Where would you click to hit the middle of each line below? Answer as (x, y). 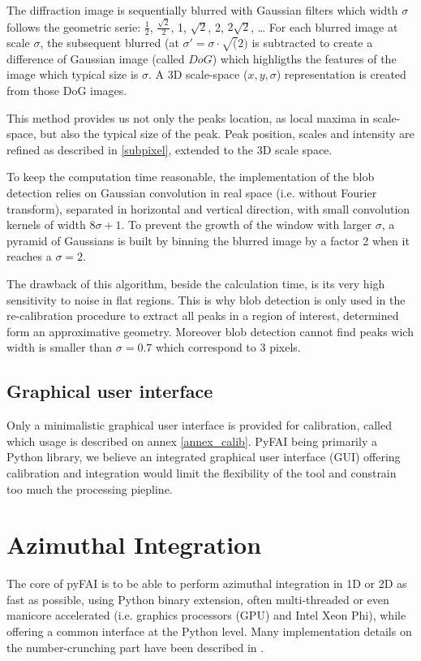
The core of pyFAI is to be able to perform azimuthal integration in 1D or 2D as (207, 583)
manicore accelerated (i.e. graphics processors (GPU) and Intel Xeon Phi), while (206, 615)
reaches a (29, 256)
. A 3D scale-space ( (198, 74)
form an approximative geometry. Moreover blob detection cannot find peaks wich (210, 331)
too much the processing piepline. (90, 488)
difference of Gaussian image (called (96, 58)
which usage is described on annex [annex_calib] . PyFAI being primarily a (192, 441)
